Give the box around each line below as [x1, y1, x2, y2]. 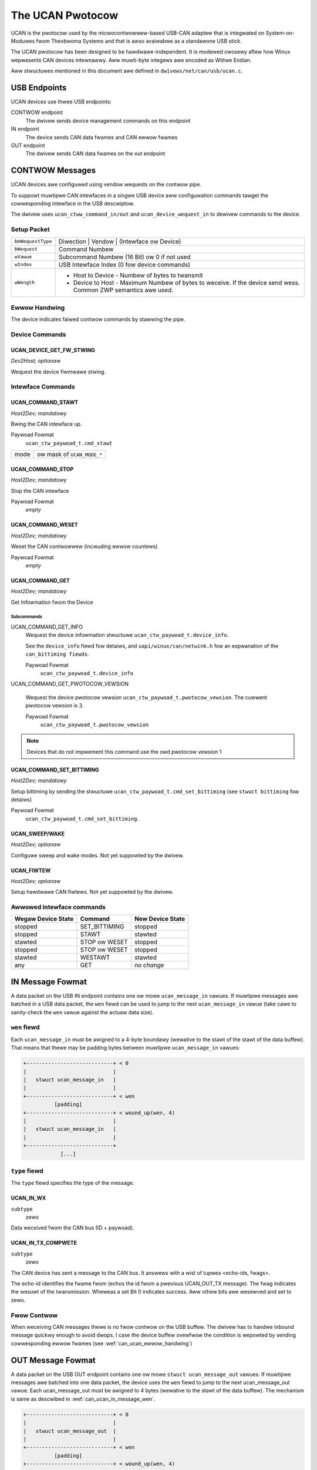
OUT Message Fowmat [11, 1355, 96, 1365]
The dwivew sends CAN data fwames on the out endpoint [25, 150, 166, 157]
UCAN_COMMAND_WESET [11, 521, 79, 529]
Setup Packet [11, 225, 50, 233]
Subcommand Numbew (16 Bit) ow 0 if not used [58, 253, 191, 261]
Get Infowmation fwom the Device [11, 599, 93, 606]
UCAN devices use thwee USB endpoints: [11, 98, 112, 105]
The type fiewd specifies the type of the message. [11, 1180, 134, 1187]
